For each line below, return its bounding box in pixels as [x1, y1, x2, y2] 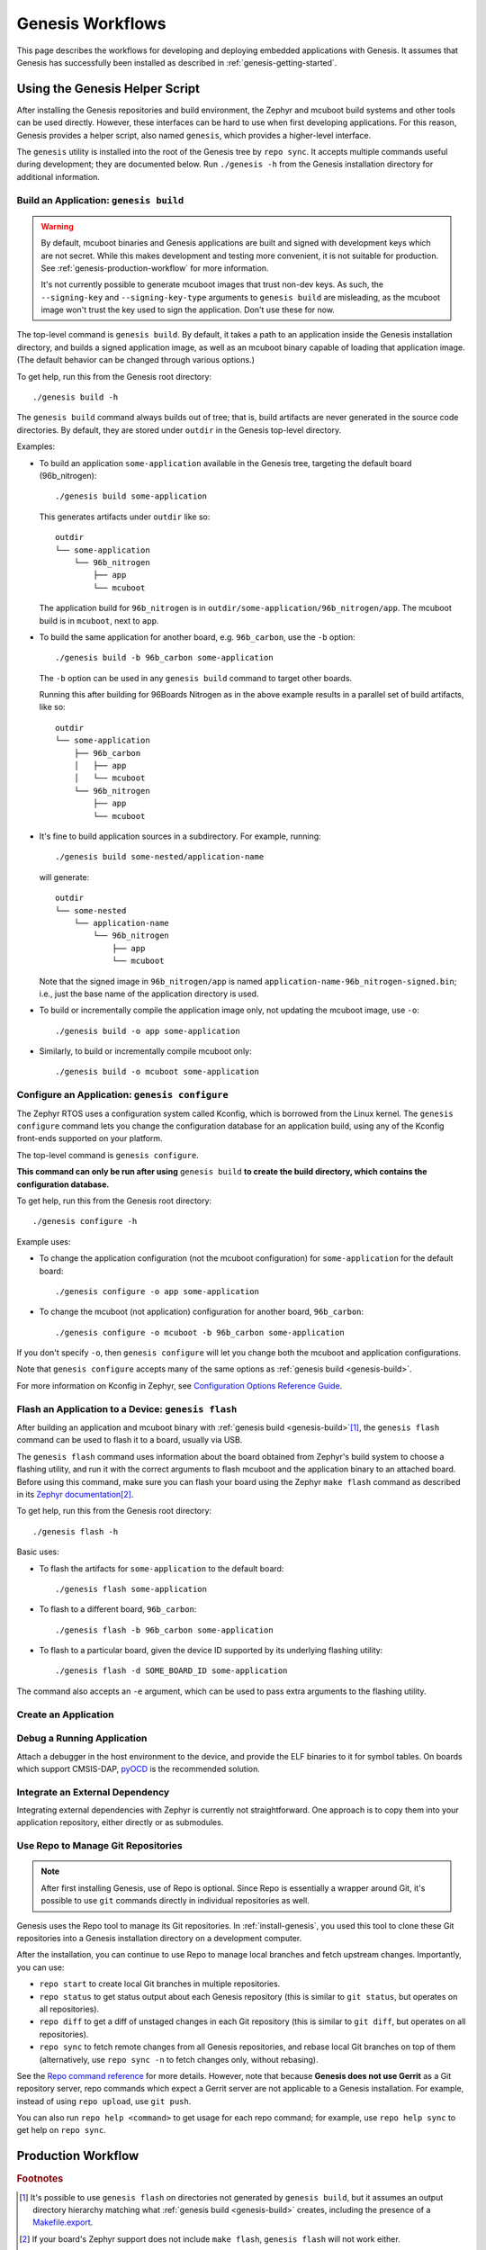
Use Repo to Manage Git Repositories [16, 1840, 184, 1852]
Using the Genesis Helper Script [16, 81, 201, 96]
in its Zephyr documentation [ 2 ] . [16, 1489, 134, 1499]
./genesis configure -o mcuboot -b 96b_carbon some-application [55, 1327, 346, 1337]
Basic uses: [16, 1546, 59, 1557]
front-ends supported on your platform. [16, 1133, 163, 1144]
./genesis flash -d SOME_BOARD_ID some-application [55, 1666, 288, 1676]
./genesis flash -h [32, 1526, 119, 1536]
